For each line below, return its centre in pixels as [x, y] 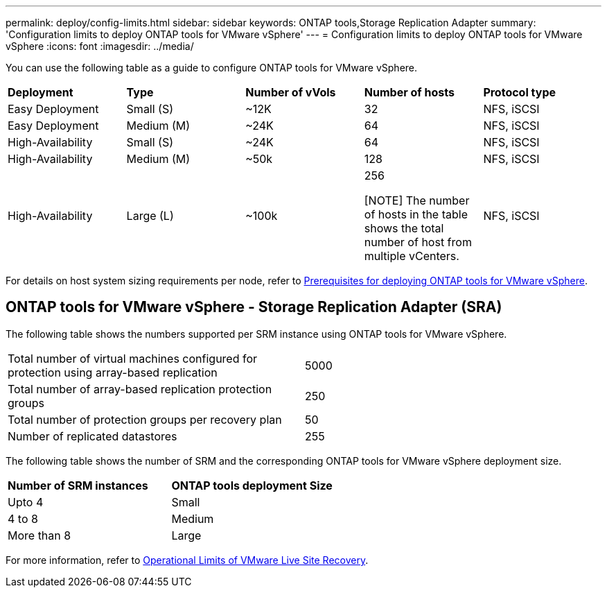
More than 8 [39, 535]
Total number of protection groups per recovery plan [145, 419]
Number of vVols [291, 92]
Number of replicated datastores [93, 436]
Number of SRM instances [78, 485]
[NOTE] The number [417, 200]
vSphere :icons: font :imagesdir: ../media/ [100, 46]
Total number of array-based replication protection [140, 389]
